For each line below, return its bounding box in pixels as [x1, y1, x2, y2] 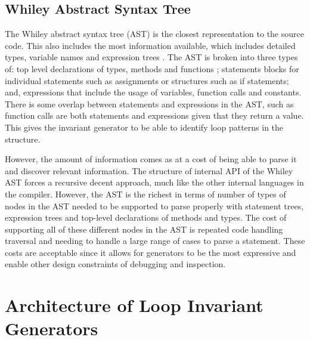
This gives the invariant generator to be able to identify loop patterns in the [5, 120, 284, 133]
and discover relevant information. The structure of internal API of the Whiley [5, 164, 293, 177]
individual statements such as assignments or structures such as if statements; [5, 74, 289, 86]
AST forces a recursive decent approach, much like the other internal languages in [5, 176, 304, 188]
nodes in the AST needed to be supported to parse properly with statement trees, [5, 199, 304, 212]
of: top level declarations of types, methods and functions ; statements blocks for [5, 62, 299, 75]
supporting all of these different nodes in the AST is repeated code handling [5, 222, 283, 235]
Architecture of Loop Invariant [5, 293, 263, 317]
